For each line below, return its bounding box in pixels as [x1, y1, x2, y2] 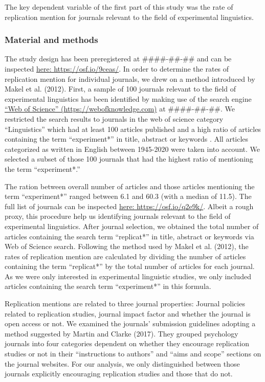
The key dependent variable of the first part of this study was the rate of [5, 2, 233, 12]
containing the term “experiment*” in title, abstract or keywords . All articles [5, 133, 249, 144]
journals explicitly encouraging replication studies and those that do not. [5, 368, 233, 379]
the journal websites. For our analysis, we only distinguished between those [5, 358, 240, 369]
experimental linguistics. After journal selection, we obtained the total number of [5, 220, 259, 231]
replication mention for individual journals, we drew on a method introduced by [5, 73, 255, 84]
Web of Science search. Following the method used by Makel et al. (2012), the [5, 241, 249, 252]
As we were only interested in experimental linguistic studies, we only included [5, 271, 251, 281]
